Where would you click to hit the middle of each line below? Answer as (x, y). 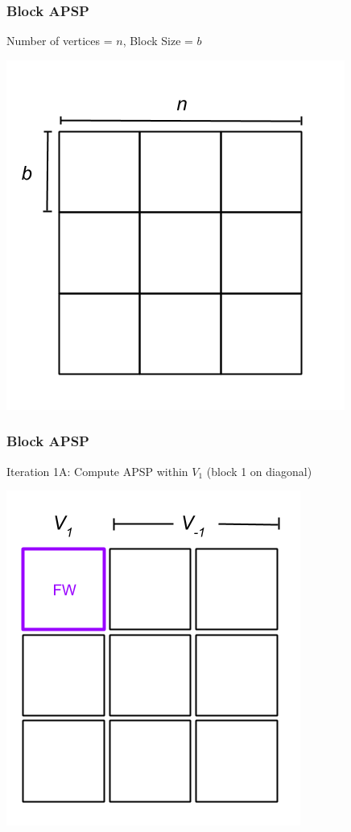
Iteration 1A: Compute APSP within (97, 471)
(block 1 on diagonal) (259, 471)
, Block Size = (158, 41)
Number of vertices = (60, 41)
